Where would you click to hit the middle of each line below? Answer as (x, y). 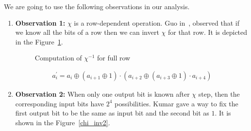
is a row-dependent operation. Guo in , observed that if (157, 22)
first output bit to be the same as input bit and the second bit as (112, 113)
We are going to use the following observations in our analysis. (97, 6)
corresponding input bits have (60, 103)
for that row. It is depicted (208, 32)
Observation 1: (40, 22)
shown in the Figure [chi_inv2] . (63, 122)
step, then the (219, 94)
